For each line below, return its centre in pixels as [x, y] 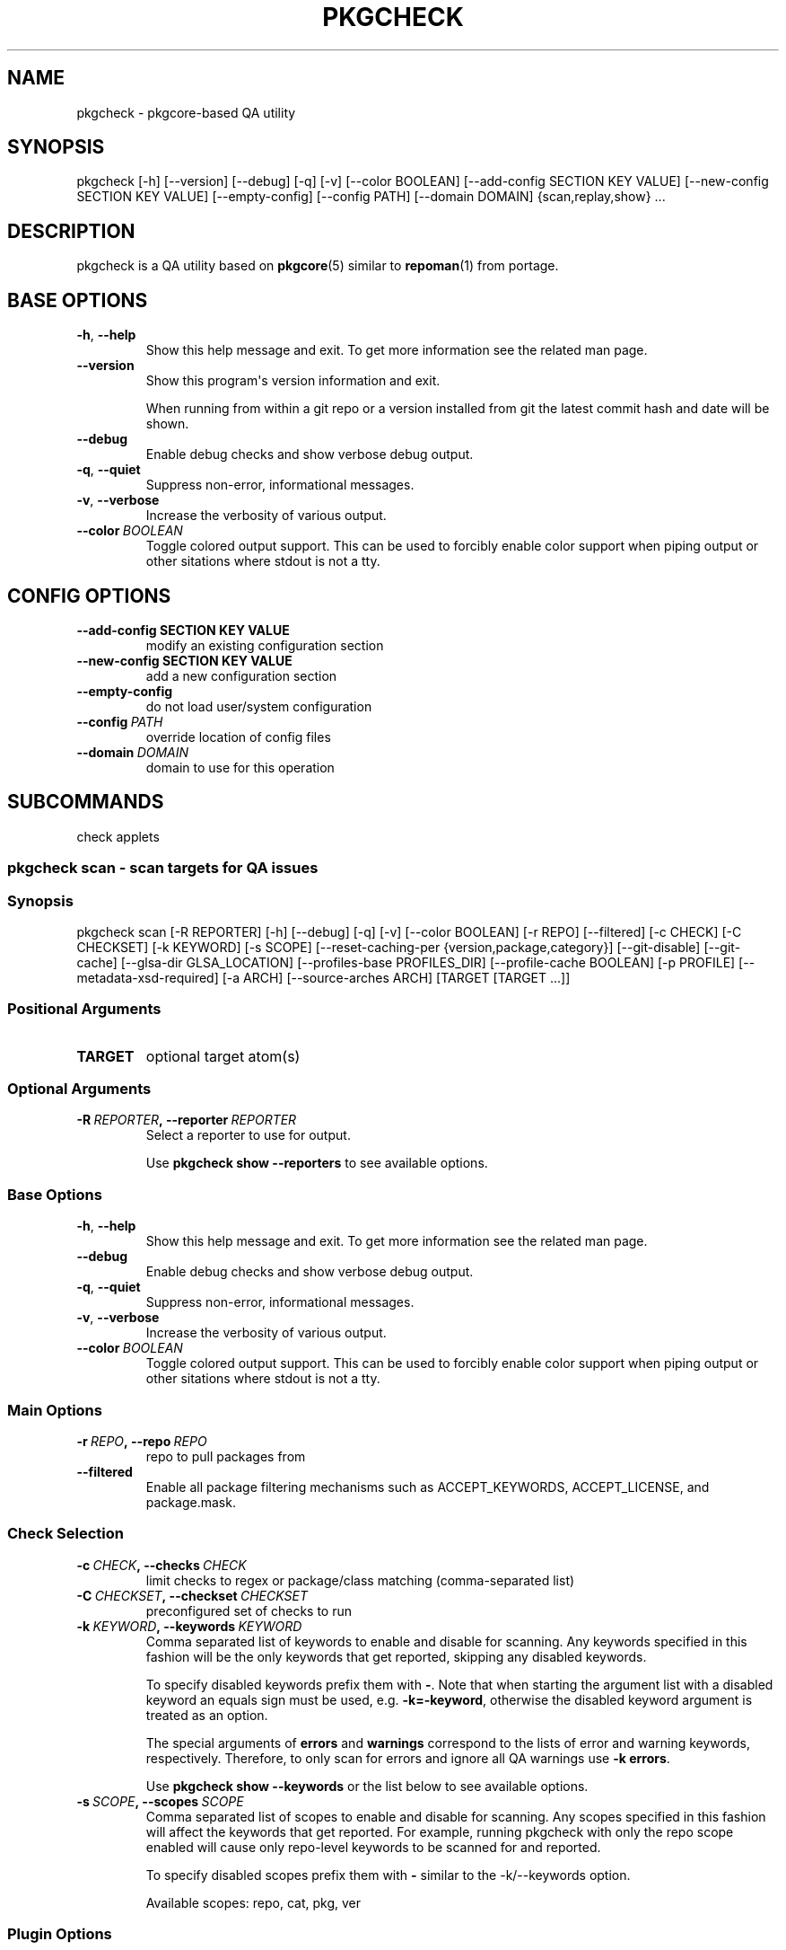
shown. [167, 424]
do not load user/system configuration [259, 706]
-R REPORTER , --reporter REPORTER [187, 1120]
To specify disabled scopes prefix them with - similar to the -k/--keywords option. [388, 1875]
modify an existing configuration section [265, 645]
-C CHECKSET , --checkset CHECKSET [192, 1595]
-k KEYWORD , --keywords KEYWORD [189, 1626]
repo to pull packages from [226, 1456]
